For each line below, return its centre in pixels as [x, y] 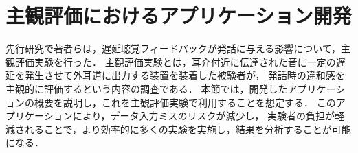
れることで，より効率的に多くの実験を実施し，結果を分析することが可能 [188, 129]
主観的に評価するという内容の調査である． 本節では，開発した [147, 88]
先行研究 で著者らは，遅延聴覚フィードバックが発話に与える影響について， [173, 48]
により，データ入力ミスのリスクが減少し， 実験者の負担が [204, 116]
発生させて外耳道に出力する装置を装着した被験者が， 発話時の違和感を [184, 75]
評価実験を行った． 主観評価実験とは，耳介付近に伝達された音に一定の [175, 61]
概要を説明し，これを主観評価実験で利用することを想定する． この [185, 102]
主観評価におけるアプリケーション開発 [179, 15]
